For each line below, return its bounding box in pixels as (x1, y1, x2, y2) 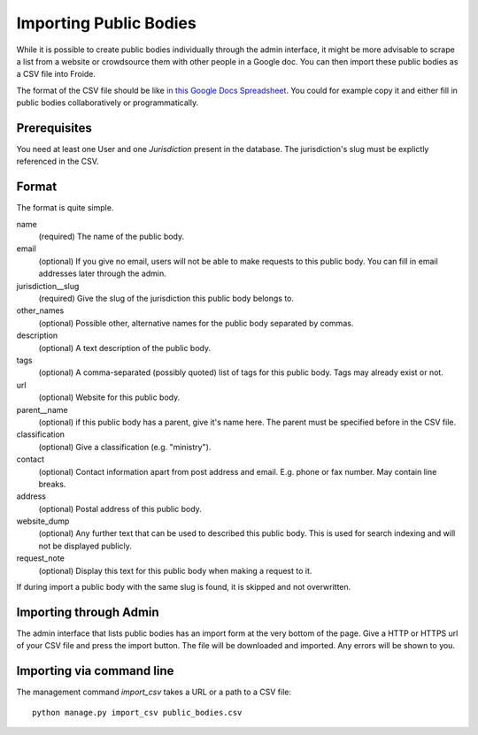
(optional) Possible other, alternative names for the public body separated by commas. (38, 318, 354, 328)
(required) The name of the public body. (38, 231, 185, 242)
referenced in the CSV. (16, 156, 99, 167)
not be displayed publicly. (38, 540, 133, 551)
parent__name (16, 404, 68, 415)
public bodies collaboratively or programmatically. (16, 97, 199, 108)
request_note (16, 553, 66, 563)
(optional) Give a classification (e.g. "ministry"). (38, 441, 212, 452)
